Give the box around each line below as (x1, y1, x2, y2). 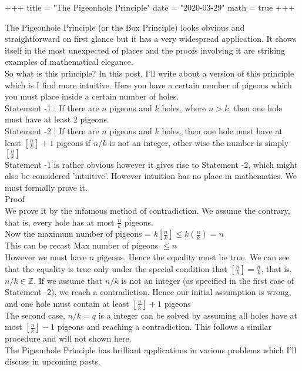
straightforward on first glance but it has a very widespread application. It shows (5, 32, 297, 45)
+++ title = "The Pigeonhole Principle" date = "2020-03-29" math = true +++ (5, 1, 295, 13)
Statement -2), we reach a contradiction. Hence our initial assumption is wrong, (5, 286, 291, 298)
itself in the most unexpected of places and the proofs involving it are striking (5, 44, 285, 56)
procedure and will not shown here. (5, 332, 132, 344)
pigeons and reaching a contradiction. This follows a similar (57, 320, 272, 333)
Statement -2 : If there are (5, 124, 99, 137)
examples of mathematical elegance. (5, 55, 133, 68)
